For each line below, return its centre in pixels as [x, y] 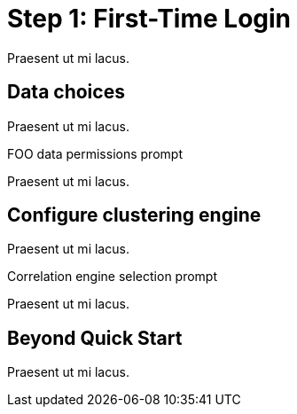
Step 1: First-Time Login [149, 19]
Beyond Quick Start [95, 338]
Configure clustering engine [134, 215]
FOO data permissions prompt [95, 153]
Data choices [66, 92]
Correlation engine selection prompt [113, 277]
